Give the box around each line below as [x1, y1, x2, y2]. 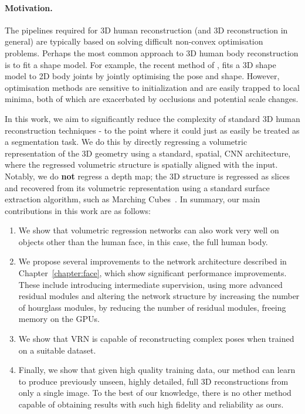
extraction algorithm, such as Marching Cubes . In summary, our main [5, 193, 260, 205]
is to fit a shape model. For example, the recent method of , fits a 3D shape [5, 58, 276, 70]
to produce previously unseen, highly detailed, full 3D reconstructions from [18, 375, 289, 387]
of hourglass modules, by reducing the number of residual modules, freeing [18, 301, 286, 313]
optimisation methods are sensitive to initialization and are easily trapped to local [5, 81, 300, 93]
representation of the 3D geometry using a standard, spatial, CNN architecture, [5, 147, 291, 159]
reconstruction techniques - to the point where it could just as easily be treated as [5, 124, 300, 136]
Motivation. [5, 1, 53, 13]
